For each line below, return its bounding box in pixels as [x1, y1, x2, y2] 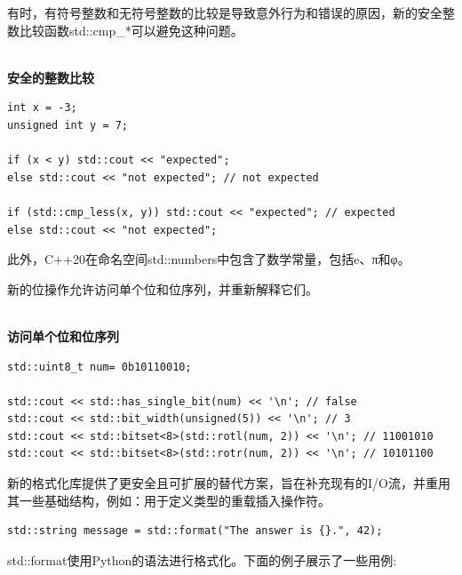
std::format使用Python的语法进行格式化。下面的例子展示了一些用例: [7, 550, 397, 569]
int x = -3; [7, 101, 77, 115]
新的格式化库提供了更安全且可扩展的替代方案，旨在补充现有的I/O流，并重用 [7, 474, 450, 492]
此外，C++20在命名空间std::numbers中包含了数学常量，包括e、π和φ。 [7, 250, 410, 268]
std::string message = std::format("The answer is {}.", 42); [7, 524, 383, 538]
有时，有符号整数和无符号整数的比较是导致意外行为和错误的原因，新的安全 [7, 4, 442, 21]
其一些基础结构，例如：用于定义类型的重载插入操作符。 [7, 491, 331, 509]
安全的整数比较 [7, 68, 94, 86]
